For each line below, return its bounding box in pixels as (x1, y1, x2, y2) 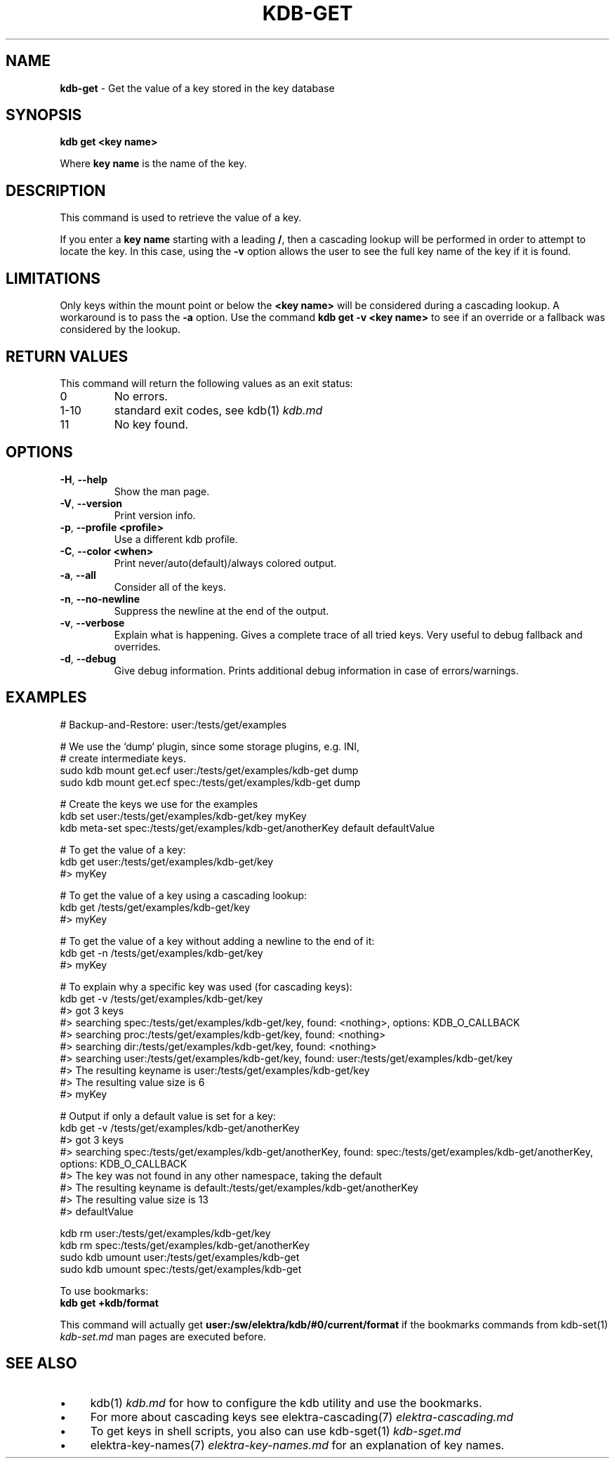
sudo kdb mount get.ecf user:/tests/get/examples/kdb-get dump (60, 764, 359, 776)
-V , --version (60, 497, 122, 509)
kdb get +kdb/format (60, 1296, 159, 1309)
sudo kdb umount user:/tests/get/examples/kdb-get (60, 1250, 300, 1263)
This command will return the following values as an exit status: (60, 377, 353, 389)
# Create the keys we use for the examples (60, 797, 258, 810)
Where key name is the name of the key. (60, 157, 247, 170)
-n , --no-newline (60, 592, 140, 605)
